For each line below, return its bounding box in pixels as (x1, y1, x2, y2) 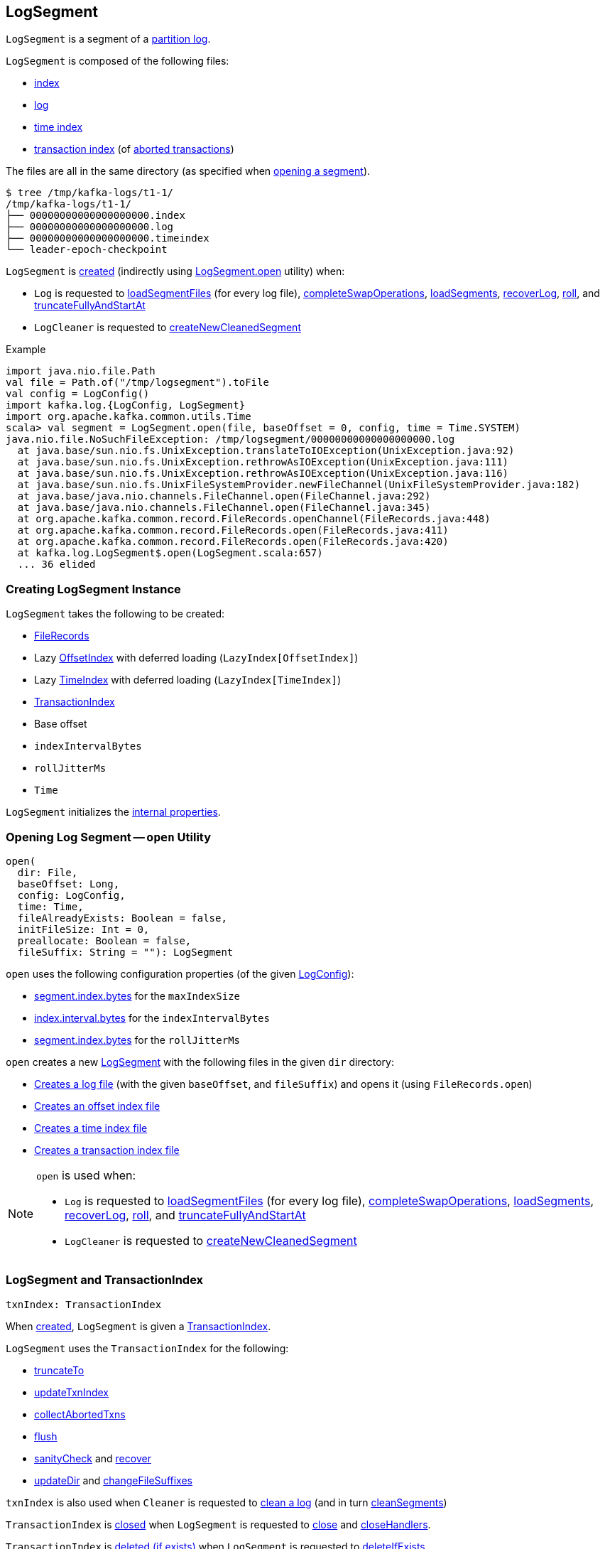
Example (6, 343, 46, 356)
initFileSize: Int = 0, (17, 923, 150, 935)
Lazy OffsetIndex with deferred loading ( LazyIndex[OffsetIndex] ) (34, 652, 359, 664)
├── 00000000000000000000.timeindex (6, 232, 209, 244)
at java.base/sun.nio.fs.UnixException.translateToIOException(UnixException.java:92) (17, 445, 515, 457)
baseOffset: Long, (17, 878, 120, 890)
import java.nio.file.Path (6, 365, 156, 377)
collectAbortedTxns (34, 1408, 126, 1420)
